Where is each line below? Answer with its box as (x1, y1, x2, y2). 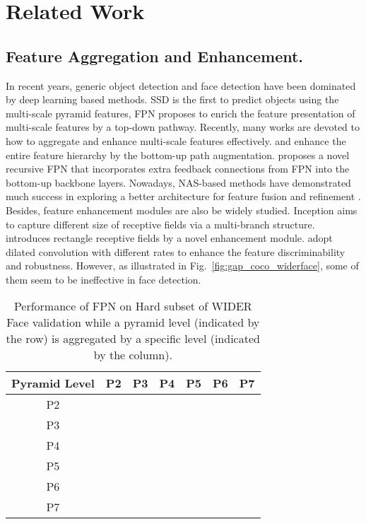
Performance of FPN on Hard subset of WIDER (13, 298, 252, 315)
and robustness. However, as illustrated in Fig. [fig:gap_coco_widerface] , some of (6, 258, 359, 273)
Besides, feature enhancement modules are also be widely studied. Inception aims (6, 202, 358, 217)
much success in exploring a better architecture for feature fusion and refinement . (6, 189, 361, 204)
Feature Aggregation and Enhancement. (6, 45, 304, 66)
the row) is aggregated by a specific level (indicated (6, 330, 260, 347)
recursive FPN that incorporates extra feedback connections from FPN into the (6, 161, 350, 176)
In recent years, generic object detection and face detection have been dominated (6, 78, 356, 93)
